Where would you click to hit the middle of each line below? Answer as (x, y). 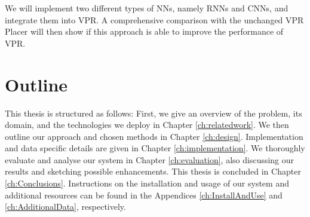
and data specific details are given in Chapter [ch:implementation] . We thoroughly (155, 148)
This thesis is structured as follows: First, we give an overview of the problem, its (154, 113)
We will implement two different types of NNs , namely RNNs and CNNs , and (147, 8)
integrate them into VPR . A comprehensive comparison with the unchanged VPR (154, 19)
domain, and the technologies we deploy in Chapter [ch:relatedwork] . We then (147, 125)
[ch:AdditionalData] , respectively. (65, 207)
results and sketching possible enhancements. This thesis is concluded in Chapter (153, 171)
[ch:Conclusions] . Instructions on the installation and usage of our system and (147, 183)
